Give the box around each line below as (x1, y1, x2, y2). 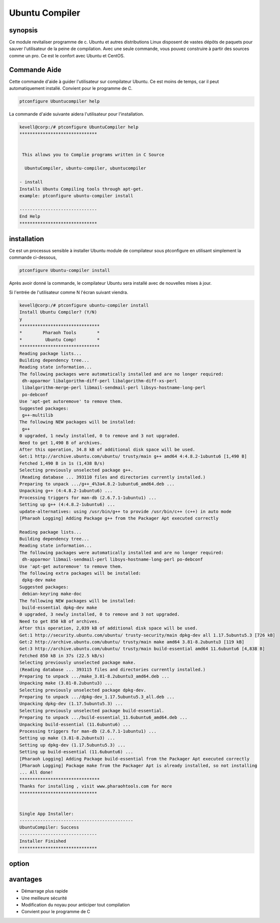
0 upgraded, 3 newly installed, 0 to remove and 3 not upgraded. (19, 612, 180, 617)
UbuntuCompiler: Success (19, 825, 79, 830)
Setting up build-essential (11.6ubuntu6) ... (19, 749, 133, 755)
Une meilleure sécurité (21, 895, 67, 901)
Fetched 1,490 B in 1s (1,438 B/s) (19, 461, 105, 466)
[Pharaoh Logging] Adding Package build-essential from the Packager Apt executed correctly (19, 756, 250, 761)
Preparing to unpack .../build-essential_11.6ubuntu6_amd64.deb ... (19, 715, 188, 720)
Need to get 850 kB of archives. (19, 619, 100, 624)
